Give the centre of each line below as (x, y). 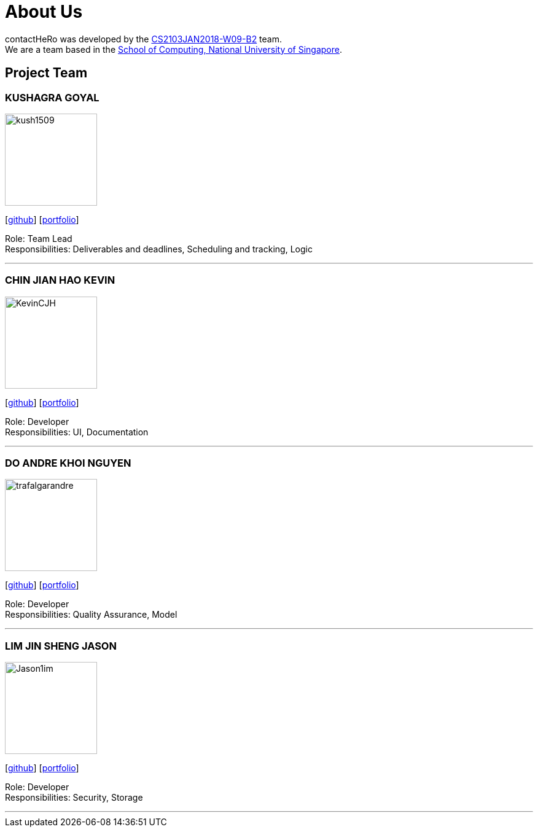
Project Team (46, 73)
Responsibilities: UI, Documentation (77, 432)
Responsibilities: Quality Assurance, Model (91, 615)
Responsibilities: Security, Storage (74, 798)
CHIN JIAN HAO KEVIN (60, 280)
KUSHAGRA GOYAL (52, 97)
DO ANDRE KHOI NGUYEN (68, 463)
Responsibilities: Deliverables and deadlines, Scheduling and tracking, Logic (159, 249)
